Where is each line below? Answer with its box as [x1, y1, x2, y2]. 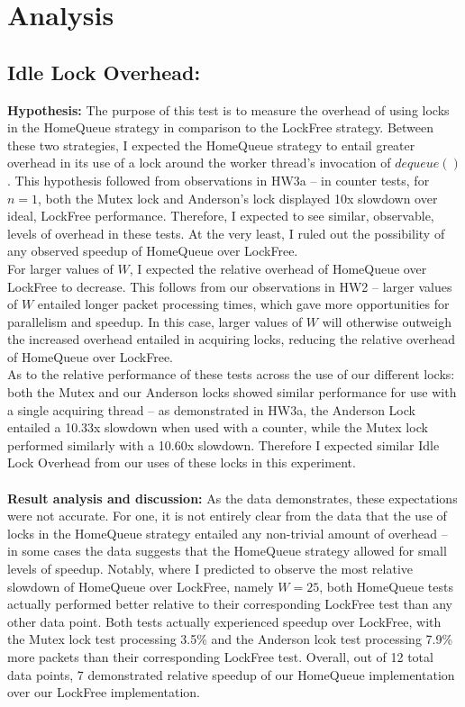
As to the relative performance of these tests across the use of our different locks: [7, 365, 455, 384]
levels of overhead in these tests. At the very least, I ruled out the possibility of [7, 223, 445, 242]
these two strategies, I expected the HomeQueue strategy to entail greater [7, 135, 415, 154]
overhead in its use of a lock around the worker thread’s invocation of [7, 153, 391, 172]
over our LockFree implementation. [7, 683, 201, 702]
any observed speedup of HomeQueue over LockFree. [7, 241, 298, 260]
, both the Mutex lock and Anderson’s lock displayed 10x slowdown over [38, 188, 438, 207]
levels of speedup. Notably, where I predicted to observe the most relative [7, 559, 413, 578]
